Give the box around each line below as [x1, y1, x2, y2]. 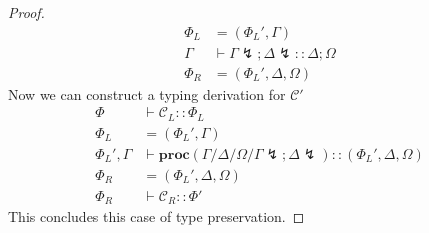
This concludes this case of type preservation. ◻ [8, 206, 305, 227]
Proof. [8, 2, 45, 22]
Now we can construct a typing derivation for [8, 83, 286, 104]
